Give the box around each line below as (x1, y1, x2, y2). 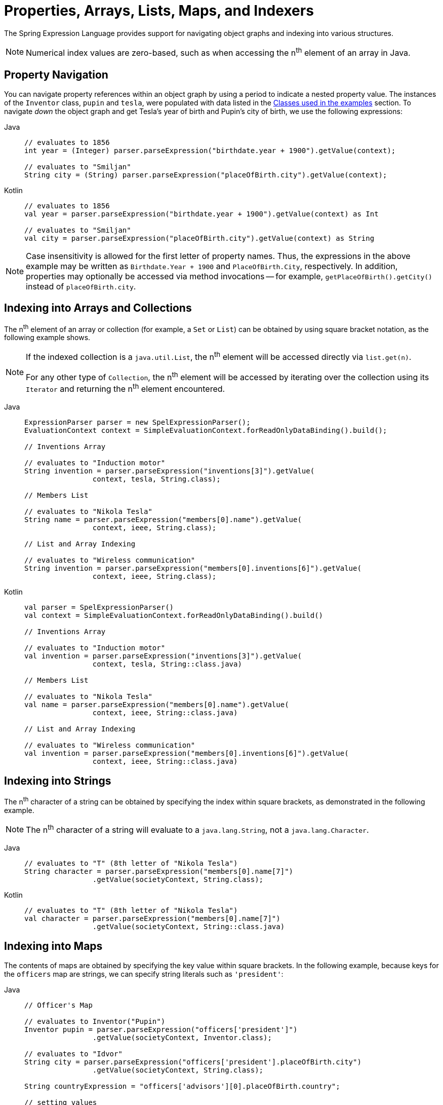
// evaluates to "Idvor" (24, 1050, 123, 1058)
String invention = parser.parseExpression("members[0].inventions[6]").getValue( (24, 564, 361, 573)
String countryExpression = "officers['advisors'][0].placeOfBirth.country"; (24, 1082, 340, 1091)
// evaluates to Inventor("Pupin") (24, 1017, 166, 1026)
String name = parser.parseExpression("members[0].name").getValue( (24, 515, 302, 524)
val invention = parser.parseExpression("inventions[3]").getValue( (24, 652, 302, 660)
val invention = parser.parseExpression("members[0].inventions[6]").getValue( (24, 749, 349, 758)
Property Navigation (4, 68, 108, 81)
